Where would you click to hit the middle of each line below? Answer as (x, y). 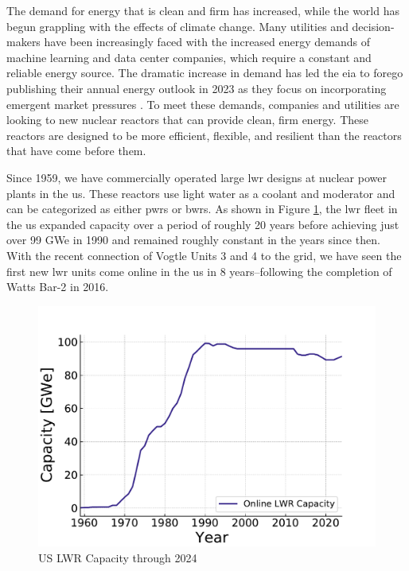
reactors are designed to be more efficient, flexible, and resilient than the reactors (204, 135)
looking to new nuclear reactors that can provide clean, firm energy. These (187, 120)
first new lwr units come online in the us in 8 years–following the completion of (199, 271)
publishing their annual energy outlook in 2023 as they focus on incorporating (197, 88)
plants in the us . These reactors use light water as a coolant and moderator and (201, 193)
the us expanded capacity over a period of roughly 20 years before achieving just (203, 224)
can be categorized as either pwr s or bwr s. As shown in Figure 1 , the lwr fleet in (202, 209)
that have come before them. (76, 151)
